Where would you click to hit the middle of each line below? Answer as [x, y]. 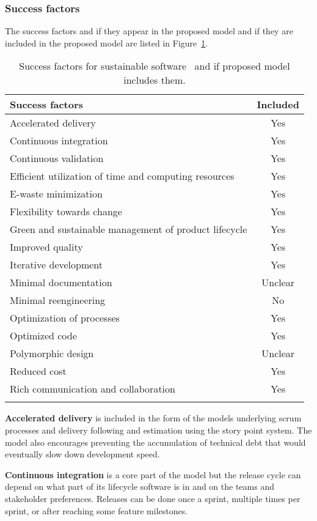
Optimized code [43, 336]
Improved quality [46, 247]
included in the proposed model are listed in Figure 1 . [107, 42]
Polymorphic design [52, 353]
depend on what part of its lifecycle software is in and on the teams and [140, 486]
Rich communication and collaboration [93, 389]
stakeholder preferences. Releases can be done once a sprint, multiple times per [153, 498]
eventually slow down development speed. [82, 454]
